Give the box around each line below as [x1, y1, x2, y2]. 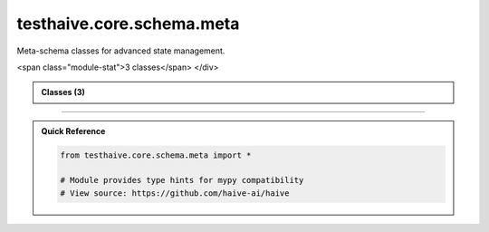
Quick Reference [41, 125, 106, 136]
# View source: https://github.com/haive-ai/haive [60, 188, 290, 198]
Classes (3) [41, 87, 86, 98]
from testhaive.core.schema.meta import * [60, 150, 252, 160]
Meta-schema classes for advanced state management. [16, 45, 225, 56]
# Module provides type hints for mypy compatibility [60, 175, 304, 186]
